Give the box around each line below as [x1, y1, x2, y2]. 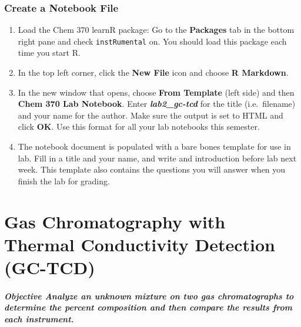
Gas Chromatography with [4, 209, 226, 233]
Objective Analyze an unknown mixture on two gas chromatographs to [4, 289, 294, 302]
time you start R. [18, 46, 81, 59]
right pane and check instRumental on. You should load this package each [18, 35, 287, 47]
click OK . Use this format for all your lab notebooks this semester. [18, 120, 260, 133]
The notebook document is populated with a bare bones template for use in [18, 140, 291, 153]
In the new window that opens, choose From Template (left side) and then [18, 86, 295, 98]
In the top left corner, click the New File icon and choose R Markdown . [18, 66, 289, 79]
